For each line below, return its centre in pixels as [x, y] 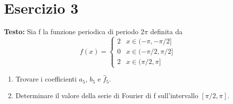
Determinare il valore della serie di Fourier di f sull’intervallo [107, 95]
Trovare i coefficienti [46, 79]
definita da [166, 31]
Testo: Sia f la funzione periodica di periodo [71, 31]
